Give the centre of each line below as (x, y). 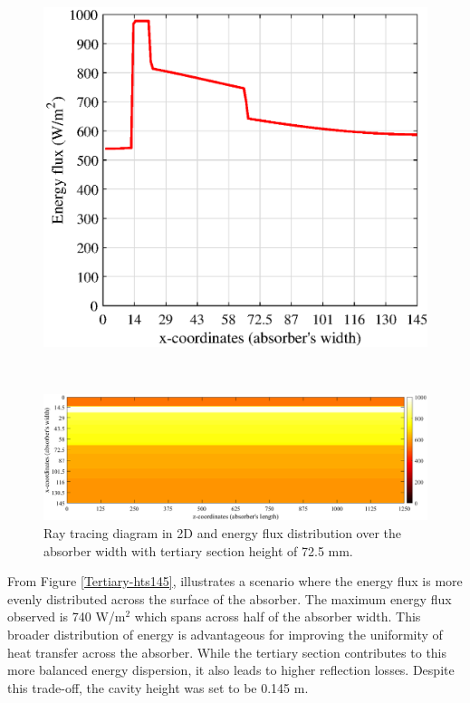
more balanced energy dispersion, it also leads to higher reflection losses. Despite (231, 670)
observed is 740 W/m (67, 616)
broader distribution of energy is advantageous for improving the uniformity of (225, 634)
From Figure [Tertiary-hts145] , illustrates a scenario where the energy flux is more (235, 581)
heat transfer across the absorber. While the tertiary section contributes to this (227, 652)
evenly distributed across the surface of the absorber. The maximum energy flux (230, 598)
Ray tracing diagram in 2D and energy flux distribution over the (223, 533)
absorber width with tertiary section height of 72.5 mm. (198, 550)
